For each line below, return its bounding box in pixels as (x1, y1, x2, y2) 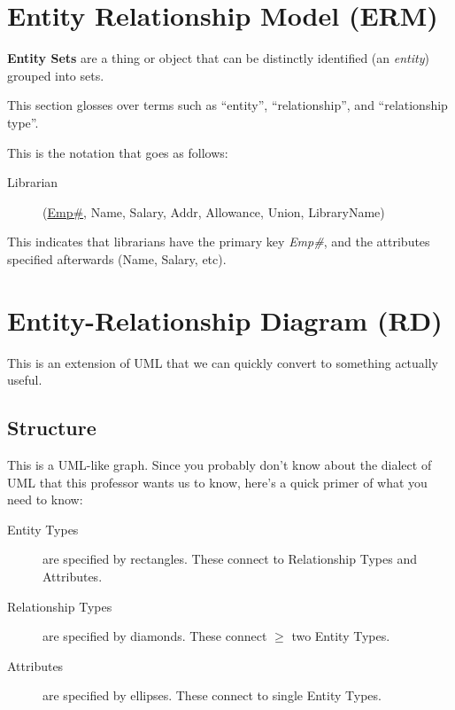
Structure (7, 414, 96, 441)
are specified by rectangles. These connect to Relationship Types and (42, 550, 417, 568)
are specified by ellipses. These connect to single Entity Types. (42, 686, 382, 705)
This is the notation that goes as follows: (7, 143, 228, 161)
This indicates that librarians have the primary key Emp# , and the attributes (7, 232, 430, 251)
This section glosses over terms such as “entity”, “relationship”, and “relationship (7, 96, 448, 114)
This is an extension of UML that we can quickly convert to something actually (7, 353, 439, 371)
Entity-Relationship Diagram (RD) (7, 301, 443, 338)
